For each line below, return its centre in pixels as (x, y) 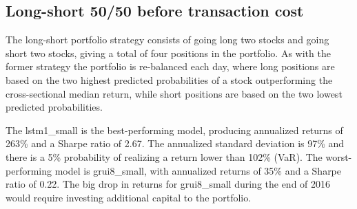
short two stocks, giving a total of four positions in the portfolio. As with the (168, 53)
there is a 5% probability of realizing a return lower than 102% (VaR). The (164, 156)
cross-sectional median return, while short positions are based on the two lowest (174, 93)
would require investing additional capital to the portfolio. (129, 197)
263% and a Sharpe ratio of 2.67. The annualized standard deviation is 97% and (175, 143)
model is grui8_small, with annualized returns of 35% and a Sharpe (198, 170)
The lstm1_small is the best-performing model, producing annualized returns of (174, 130)
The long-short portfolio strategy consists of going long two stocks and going (167, 40)
